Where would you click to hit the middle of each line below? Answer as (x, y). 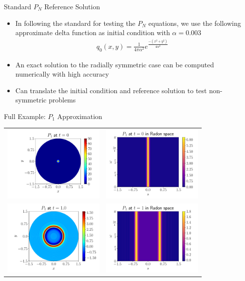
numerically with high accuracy (62, 74)
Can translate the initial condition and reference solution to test (111, 90)
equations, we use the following (195, 23)
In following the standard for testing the (75, 23)
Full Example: (25, 116)
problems (62, 100)
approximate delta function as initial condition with (93, 32)
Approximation (80, 116)
